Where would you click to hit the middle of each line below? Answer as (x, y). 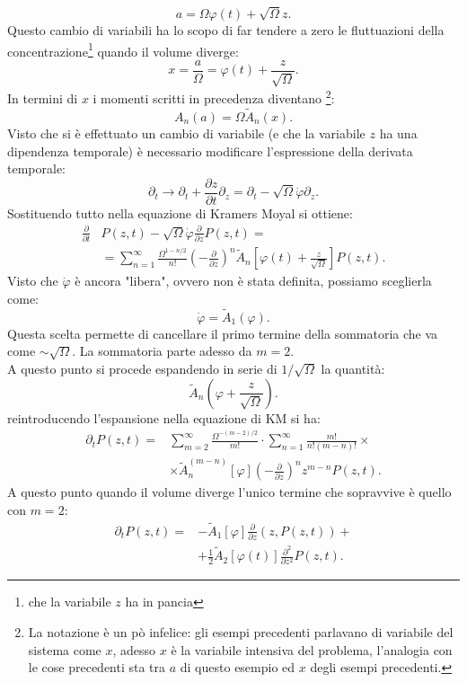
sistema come (65, 649)
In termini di (43, 98)
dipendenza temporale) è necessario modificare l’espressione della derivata (210, 151)
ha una (398, 133)
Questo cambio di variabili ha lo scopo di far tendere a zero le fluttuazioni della (226, 30)
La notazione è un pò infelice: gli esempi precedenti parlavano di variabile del (241, 631)
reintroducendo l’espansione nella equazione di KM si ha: (164, 417)
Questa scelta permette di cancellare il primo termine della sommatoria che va (223, 333)
